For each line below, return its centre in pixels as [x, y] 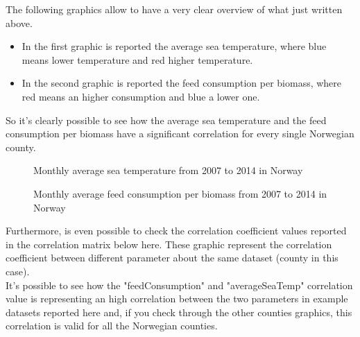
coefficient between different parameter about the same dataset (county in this [172, 258]
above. [19, 23]
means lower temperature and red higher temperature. [137, 59]
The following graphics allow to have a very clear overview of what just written [174, 9]
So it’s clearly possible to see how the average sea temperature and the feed [166, 120]
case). [18, 271]
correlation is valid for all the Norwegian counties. [112, 326]
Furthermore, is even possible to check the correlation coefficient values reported [176, 231]
